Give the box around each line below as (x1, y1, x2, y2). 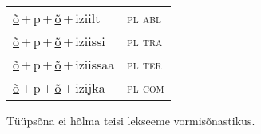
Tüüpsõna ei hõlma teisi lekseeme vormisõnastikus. (6, 112, 255, 128)
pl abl (127, 9, 161, 27)
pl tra (127, 32, 163, 50)
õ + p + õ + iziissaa (13, 55, 115, 73)
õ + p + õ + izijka (13, 78, 105, 97)
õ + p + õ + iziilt (13, 9, 101, 27)
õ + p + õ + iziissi (13, 32, 105, 50)
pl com (127, 78, 164, 97)
